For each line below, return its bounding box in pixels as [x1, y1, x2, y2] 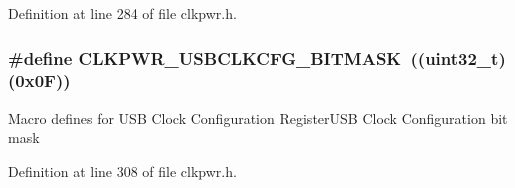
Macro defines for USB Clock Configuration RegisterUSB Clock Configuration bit [8, 107, 508, 128]
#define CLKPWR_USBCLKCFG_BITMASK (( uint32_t [8, 45, 499, 70]
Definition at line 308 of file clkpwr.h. [8, 160, 237, 181]
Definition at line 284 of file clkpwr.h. [8, 3, 237, 23]
